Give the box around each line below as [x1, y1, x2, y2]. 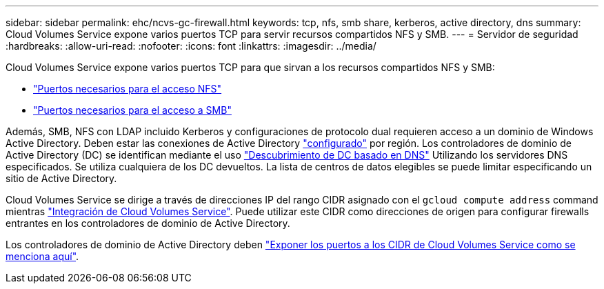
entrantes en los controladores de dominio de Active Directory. [6, 217, 290, 229]
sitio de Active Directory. [6, 172, 117, 184]
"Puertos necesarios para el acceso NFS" [33, 83, 222, 94]
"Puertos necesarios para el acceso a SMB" [33, 104, 232, 116]
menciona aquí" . [6, 250, 79, 262]
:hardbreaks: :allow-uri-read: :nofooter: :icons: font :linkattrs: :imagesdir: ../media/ [6, 40, 376, 52]
